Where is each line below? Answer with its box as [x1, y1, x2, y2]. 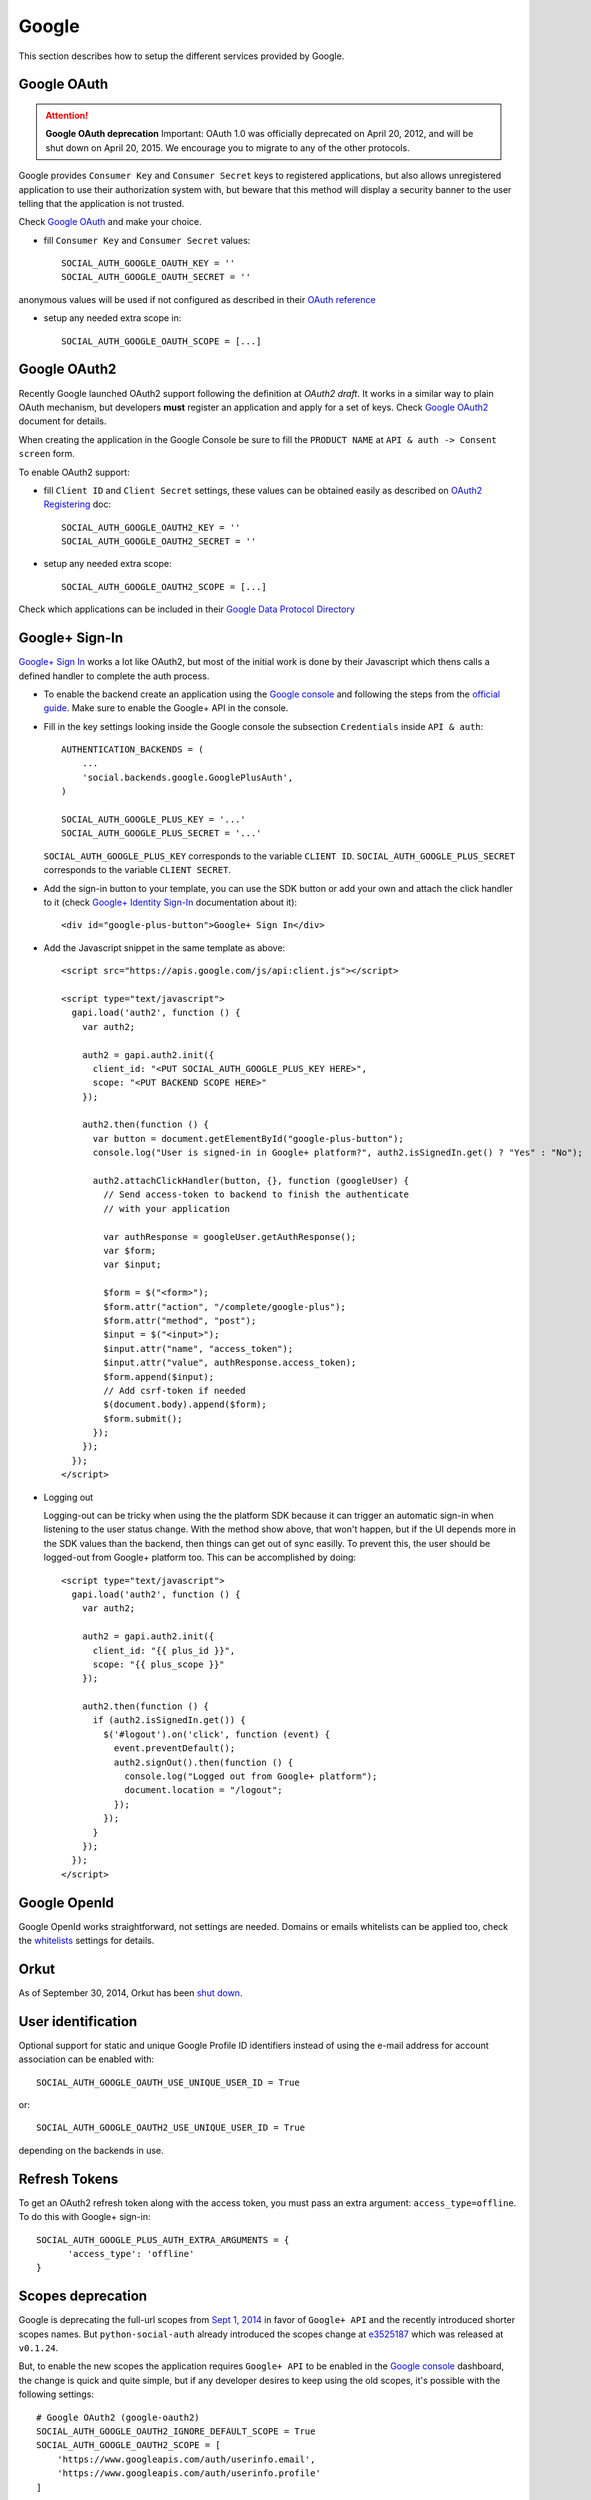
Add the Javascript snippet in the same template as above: [43, 941, 286, 954]
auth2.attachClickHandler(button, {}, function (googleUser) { [92, 1175, 410, 1187]
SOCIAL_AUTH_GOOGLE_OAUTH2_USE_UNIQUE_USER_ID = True [36, 2122, 305, 2134]
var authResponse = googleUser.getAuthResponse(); [103, 1231, 357, 1242]
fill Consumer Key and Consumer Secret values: [43, 234, 251, 246]
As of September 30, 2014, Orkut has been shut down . [18, 1986, 243, 1999]
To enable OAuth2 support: [18, 466, 130, 478]
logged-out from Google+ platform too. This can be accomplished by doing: [43, 1551, 357, 1564]
